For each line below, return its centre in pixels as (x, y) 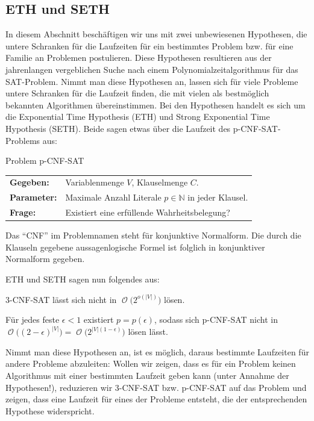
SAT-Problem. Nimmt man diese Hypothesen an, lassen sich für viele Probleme (152, 81)
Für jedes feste (33, 320)
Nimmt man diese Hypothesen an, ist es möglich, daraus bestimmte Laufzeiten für (157, 351)
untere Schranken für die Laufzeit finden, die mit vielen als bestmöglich (137, 93)
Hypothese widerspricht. (50, 410)
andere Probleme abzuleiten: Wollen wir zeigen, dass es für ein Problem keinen (151, 363)
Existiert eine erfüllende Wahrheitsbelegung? (148, 212)
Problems (23, 140)
